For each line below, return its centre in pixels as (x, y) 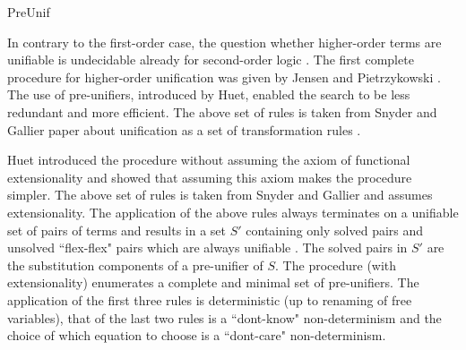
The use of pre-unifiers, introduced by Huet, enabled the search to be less (209, 94)
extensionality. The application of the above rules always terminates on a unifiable (233, 212)
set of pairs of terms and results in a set (116, 230)
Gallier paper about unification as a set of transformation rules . (184, 129)
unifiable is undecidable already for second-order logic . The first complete (211, 60)
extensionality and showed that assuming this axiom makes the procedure (210, 177)
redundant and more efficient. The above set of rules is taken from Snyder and (222, 111)
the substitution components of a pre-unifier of (135, 265)
